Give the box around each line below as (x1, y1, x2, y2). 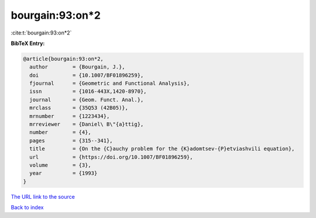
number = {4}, (29, 129, 92, 136)
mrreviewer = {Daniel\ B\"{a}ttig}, (29, 121, 144, 128)
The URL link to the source (11, 193, 75, 200)
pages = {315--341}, (29, 137, 114, 144)
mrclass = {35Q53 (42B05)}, (29, 105, 129, 111)
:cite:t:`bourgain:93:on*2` (11, 29, 72, 36)
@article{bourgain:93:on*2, (23, 56, 104, 62)
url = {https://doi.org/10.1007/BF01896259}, (29, 154, 193, 160)
